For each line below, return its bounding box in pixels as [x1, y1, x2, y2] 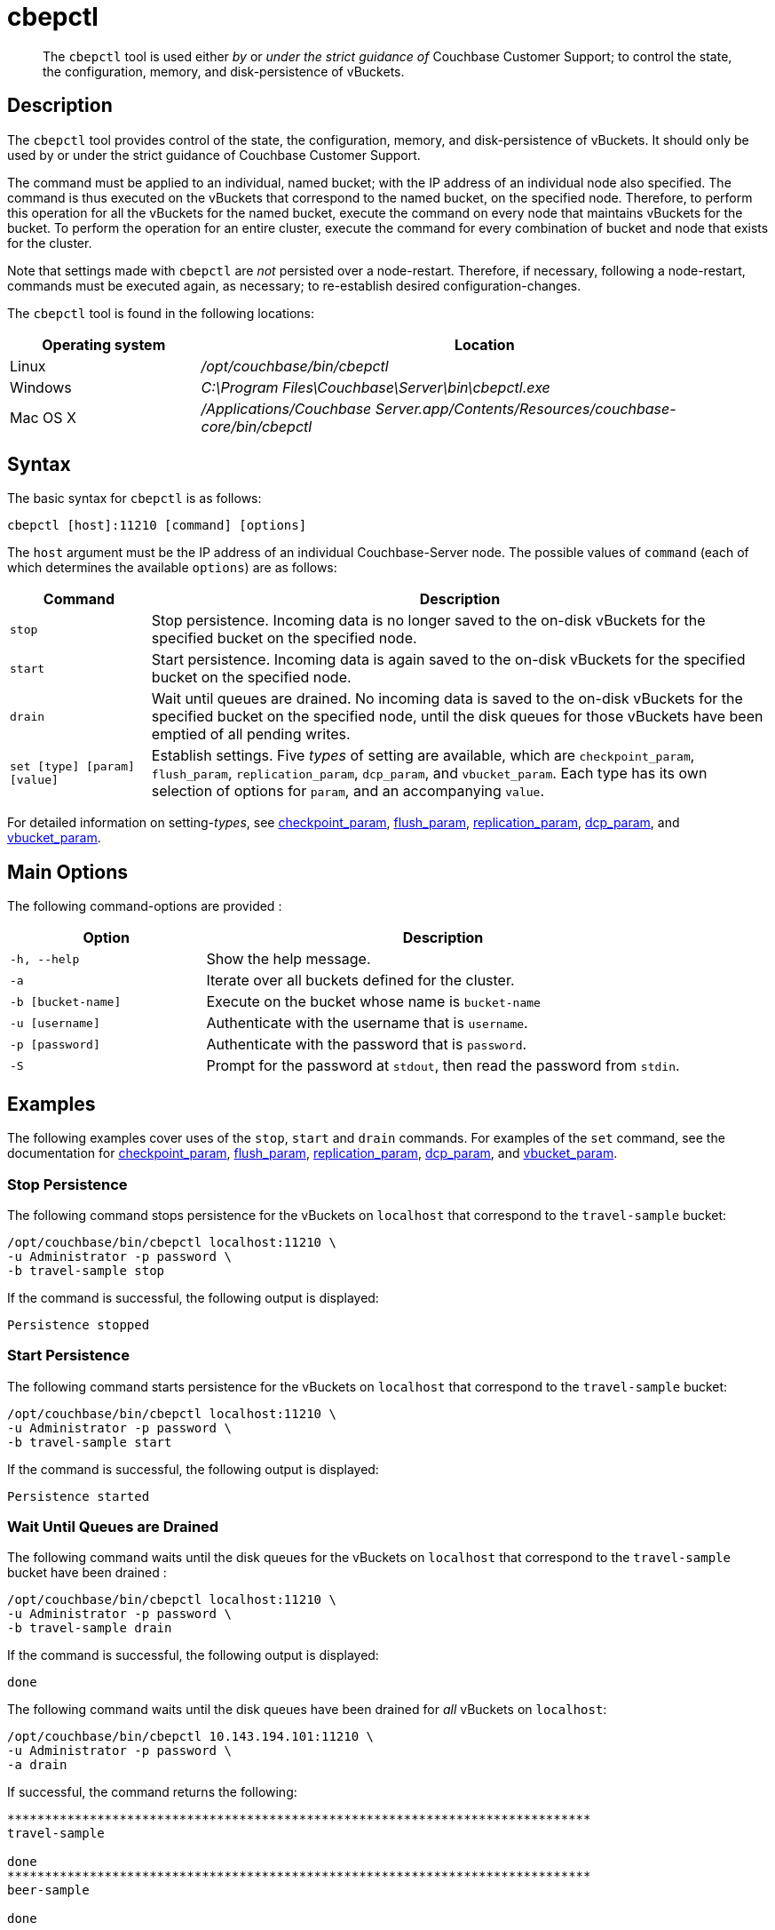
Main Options [7, 860, 129, 883]
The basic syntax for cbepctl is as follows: [7, 490, 262, 506]
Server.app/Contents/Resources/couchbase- [375, 399, 676, 418]
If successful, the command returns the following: [7, 1784, 297, 1800]
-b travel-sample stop [7, 1263, 165, 1278]
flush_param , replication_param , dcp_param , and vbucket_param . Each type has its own [151, 764, 708, 783]
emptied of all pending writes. [151, 725, 351, 744]
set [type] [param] [10, 760, 135, 774]
